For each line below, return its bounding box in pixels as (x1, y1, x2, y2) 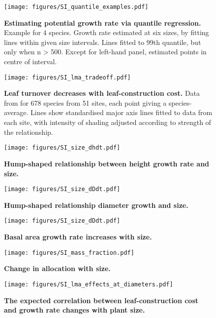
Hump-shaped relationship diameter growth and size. (4, 199, 188, 210)
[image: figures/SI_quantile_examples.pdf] (4, 3, 149, 10)
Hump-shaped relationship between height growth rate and (4, 158, 210, 168)
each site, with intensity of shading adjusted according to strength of (4, 117, 211, 127)
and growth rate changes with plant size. (4, 305, 145, 315)
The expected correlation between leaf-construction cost (4, 295, 199, 305)
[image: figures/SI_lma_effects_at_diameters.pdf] (4, 280, 173, 288)
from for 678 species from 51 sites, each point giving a (4, 97, 167, 108)
